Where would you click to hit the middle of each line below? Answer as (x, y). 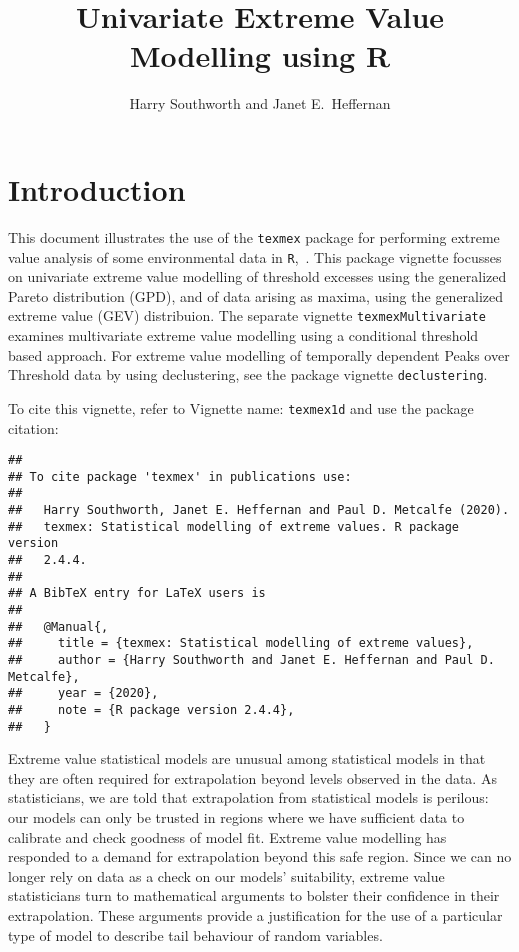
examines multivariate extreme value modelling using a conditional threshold (243, 335)
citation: (33, 427)
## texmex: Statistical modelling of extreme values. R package (234, 526)
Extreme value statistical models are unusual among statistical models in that (247, 758)
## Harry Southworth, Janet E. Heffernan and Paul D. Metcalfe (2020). (259, 510)
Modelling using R (260, 55)
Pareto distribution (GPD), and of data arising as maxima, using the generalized (256, 295)
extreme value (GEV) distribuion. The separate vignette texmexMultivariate (247, 315)
